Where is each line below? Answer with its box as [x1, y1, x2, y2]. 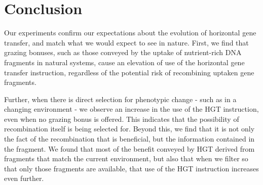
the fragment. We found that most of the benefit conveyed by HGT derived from [4, 143, 255, 154]
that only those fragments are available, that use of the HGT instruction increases [4, 163, 259, 173]
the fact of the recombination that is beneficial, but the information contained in [4, 133, 255, 144]
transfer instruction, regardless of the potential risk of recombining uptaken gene [4, 67, 254, 77]
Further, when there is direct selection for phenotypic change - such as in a [4, 94, 237, 104]
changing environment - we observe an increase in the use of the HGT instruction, [4, 104, 259, 114]
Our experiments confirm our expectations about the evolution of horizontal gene [4, 27, 256, 38]
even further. [4, 173, 44, 183]
